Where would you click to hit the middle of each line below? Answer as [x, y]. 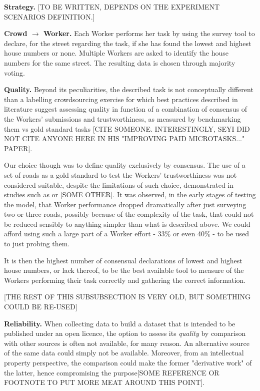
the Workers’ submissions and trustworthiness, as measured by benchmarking [122, 118]
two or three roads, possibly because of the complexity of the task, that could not [129, 214]
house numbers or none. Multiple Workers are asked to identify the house [116, 53]
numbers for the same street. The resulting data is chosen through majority [120, 62]
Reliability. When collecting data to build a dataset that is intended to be [120, 323]
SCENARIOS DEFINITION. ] [49, 16]
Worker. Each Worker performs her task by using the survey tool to [149, 33]
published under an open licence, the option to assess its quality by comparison [125, 333]
